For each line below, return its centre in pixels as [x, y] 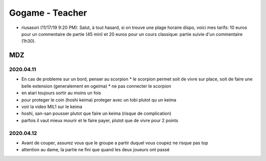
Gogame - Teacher [48, 13]
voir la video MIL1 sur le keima [52, 107]
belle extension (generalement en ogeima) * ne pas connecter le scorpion [96, 86]
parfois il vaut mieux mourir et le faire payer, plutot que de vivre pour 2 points [100, 120]
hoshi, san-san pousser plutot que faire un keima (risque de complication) [97, 113]
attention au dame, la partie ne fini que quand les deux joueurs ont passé [96, 150]
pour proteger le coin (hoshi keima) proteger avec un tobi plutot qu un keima [99, 100]
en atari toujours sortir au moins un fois [61, 93]
